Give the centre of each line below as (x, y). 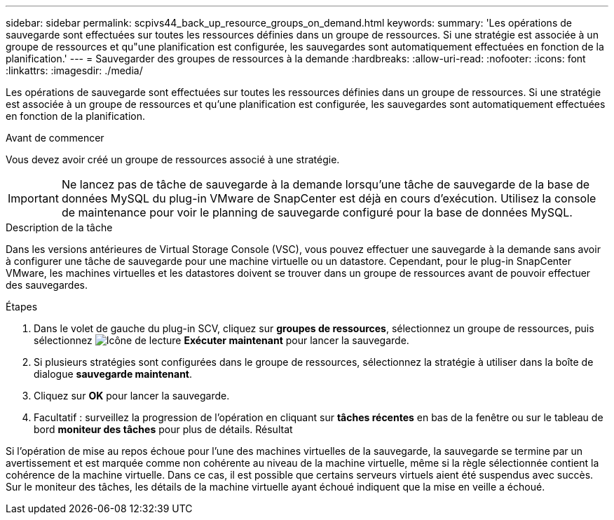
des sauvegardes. (47, 285)
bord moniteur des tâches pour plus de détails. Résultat (163, 429)
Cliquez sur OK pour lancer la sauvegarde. (132, 396)
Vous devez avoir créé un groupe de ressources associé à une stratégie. (173, 159)
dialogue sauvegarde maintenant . (113, 374)
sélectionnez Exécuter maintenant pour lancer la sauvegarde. (221, 340)
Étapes (22, 307)
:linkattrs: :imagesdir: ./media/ (74, 70)
